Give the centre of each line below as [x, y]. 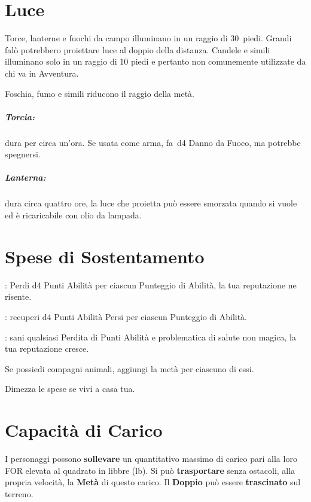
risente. [18, 296]
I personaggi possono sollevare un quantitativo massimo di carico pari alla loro [151, 458]
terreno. [19, 493]
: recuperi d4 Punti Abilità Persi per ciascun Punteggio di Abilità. [126, 316]
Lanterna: [25, 177]
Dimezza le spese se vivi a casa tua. [70, 389]
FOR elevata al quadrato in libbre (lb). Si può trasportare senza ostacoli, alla [150, 470]
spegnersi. [23, 154]
